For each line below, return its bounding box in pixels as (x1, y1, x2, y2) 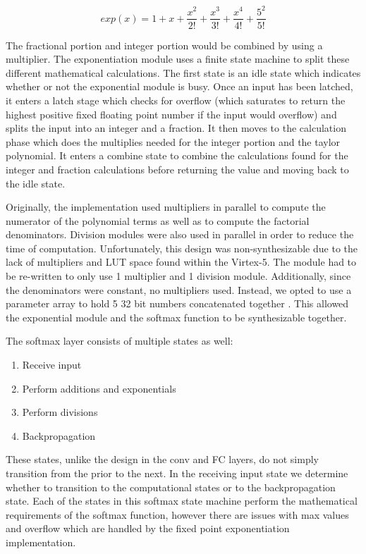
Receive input (22, 357, 82, 372)
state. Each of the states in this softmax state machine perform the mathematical (6, 493, 358, 508)
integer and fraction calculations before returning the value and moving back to (6, 161, 349, 176)
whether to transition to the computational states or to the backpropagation (6, 479, 336, 494)
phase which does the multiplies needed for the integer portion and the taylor (6, 134, 341, 149)
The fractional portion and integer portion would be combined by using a (6, 37, 323, 52)
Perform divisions (22, 405, 98, 419)
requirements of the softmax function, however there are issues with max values (6, 507, 349, 522)
